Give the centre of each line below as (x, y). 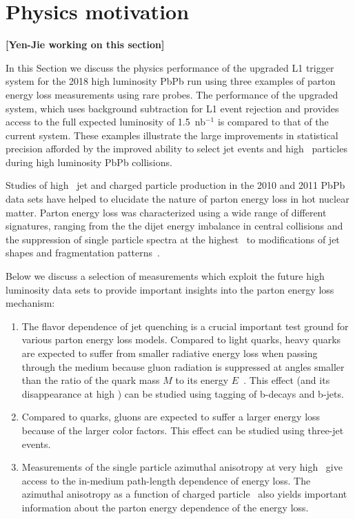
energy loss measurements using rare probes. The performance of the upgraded (172, 94)
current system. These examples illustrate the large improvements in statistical (172, 135)
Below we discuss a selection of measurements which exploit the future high (165, 276)
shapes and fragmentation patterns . (83, 253)
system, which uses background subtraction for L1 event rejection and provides (172, 108)
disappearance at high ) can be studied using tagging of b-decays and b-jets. (183, 393)
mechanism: (30, 303)
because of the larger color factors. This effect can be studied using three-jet (183, 430)
